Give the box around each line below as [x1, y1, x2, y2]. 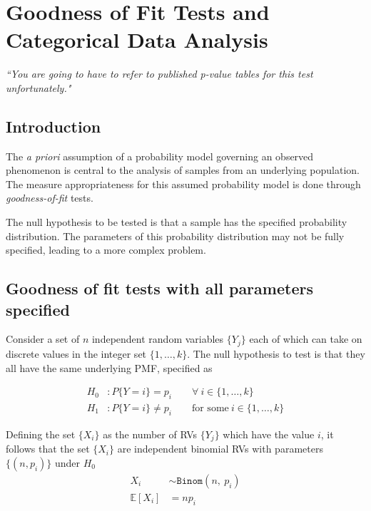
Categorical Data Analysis [6, 25, 268, 54]
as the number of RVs [103, 426, 198, 441]
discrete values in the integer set [6, 346, 147, 361]
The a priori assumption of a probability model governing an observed [6, 148, 314, 163]
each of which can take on [249, 331, 362, 346]
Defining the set [6, 426, 76, 441]
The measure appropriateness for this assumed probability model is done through [6, 176, 361, 191]
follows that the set [6, 441, 90, 456]
